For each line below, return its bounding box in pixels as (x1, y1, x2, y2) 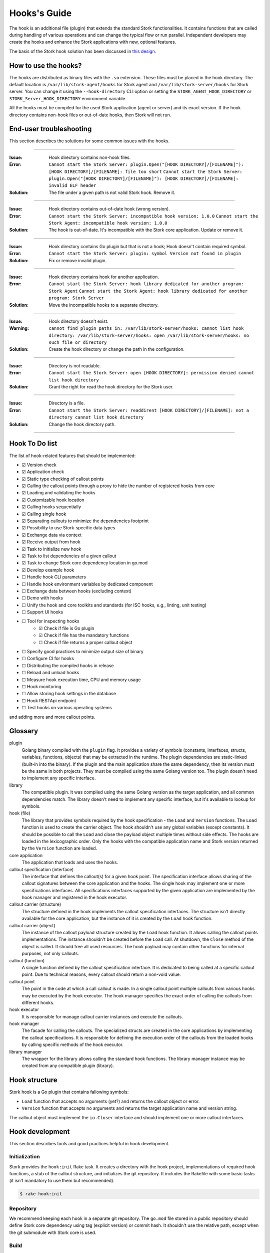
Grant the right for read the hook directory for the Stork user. (48, 384, 174, 390)
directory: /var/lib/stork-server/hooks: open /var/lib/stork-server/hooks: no (48, 332, 249, 338)
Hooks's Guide (9, 8, 72, 19)
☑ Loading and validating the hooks (21, 490, 95, 496)
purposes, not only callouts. (21, 950, 79, 957)
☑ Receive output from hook (21, 539, 80, 545)
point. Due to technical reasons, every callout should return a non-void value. (21, 971, 181, 977)
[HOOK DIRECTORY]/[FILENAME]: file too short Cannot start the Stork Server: (48, 168, 242, 174)
